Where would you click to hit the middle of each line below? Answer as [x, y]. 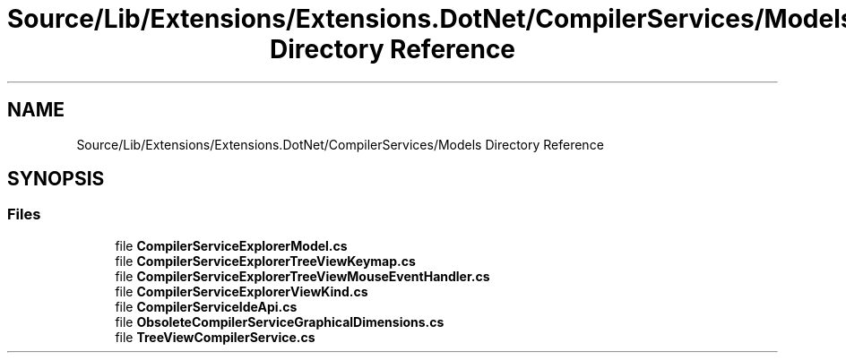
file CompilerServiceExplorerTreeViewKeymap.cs [265, 261]
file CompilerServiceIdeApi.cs [206, 306]
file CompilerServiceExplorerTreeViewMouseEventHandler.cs [302, 276]
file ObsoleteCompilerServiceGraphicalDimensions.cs [280, 321]
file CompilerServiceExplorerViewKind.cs [242, 291]
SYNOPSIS [56, 179]
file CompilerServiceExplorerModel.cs [231, 245]
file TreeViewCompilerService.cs [215, 337]
